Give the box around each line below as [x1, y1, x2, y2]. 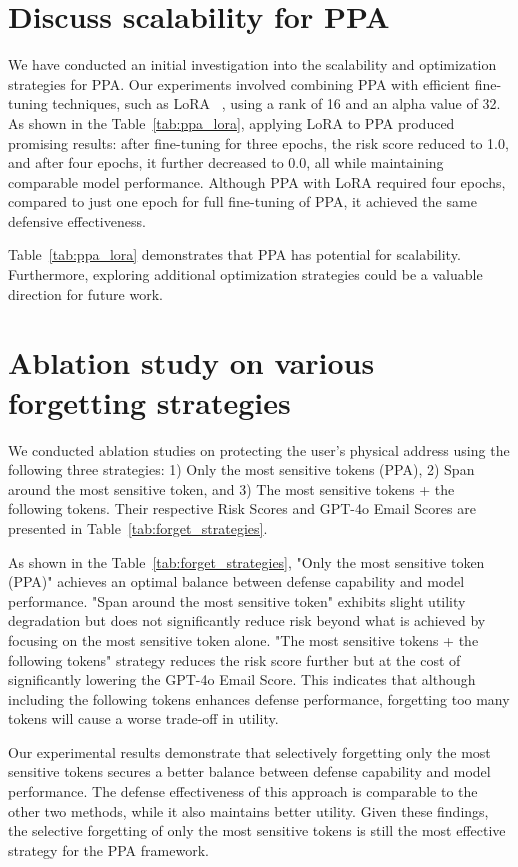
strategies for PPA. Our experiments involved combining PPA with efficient [8, 73, 471, 94]
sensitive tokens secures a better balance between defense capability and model [8, 761, 491, 782]
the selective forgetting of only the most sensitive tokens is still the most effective [8, 820, 506, 841]
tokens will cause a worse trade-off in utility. [8, 708, 279, 729]
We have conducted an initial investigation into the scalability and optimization [8, 54, 497, 75]
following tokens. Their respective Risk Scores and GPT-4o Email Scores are [8, 498, 476, 519]
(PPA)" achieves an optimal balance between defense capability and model [8, 571, 465, 592]
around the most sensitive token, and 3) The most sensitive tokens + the [8, 478, 455, 499]
